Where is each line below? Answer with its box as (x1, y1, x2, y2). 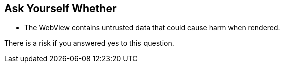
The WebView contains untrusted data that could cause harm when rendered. (24, 23, 280, 32)
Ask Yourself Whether (4, 2, 117, 15)
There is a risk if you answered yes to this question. (4, 39, 174, 48)
